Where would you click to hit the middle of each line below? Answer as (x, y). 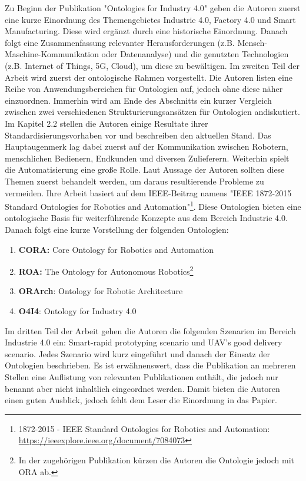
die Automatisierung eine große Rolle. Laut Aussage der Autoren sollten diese (145, 169)
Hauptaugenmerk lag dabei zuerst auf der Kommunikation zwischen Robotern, (147, 146)
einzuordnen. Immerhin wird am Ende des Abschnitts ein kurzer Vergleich (138, 100)
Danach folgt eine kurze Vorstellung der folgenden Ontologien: (117, 229)
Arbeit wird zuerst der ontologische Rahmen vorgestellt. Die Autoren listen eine (149, 77)
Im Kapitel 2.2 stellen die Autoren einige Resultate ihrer (107, 123)
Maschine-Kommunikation (52, 54)
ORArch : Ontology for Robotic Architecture (101, 291)
